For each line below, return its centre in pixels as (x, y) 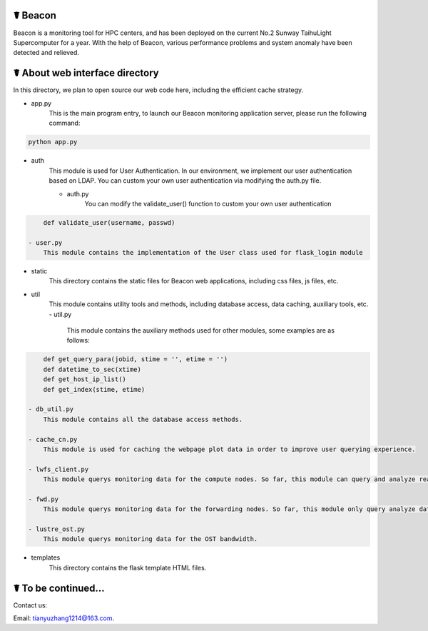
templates (46, 557)
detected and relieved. (46, 53)
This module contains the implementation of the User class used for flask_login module (203, 253)
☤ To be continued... (59, 588)
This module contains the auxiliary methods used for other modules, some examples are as (201, 330)
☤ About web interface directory (86, 73)
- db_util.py (51, 409)
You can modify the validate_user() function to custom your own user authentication (208, 203)
